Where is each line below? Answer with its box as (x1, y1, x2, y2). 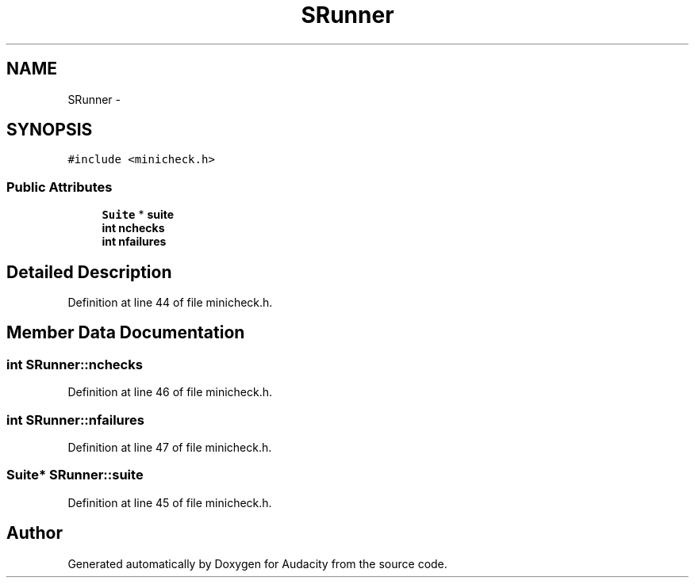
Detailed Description (6, 261, 172, 282)
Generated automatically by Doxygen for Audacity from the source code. (67, 556, 447, 571)
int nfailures (102, 235, 167, 249)
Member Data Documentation (6, 323, 245, 343)
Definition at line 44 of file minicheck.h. (67, 296, 273, 310)
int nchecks (102, 221, 165, 235)
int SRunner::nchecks (6, 356, 143, 372)
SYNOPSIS (6, 120, 93, 140)
